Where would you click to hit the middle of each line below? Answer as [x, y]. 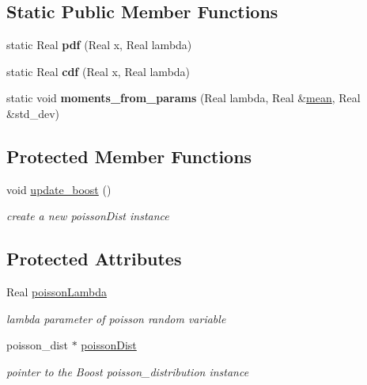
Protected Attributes [94, 259]
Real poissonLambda [57, 292]
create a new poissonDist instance [88, 216]
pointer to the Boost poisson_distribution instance [128, 371]
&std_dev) [33, 113]
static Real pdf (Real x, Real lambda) [99, 45]
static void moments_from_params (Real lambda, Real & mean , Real [183, 98]
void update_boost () [59, 189]
